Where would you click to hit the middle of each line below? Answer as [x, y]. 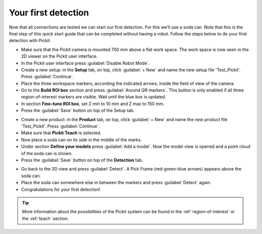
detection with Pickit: [30, 41]
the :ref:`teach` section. [45, 218]
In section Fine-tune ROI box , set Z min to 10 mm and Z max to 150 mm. [93, 104]
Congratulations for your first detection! [61, 189]
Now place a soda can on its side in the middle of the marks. [82, 140]
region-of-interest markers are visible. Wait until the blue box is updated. [94, 97]
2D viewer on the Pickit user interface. [59, 56]
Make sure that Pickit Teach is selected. [61, 133]
